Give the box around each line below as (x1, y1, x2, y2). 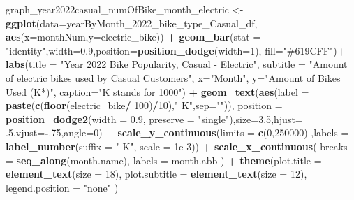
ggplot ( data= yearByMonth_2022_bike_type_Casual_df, (6, 15, 258, 30)
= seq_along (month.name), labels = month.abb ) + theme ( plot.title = (6, 152, 322, 167)
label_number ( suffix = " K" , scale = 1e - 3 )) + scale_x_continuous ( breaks (6, 138, 348, 153)
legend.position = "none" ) (6, 180, 119, 194)
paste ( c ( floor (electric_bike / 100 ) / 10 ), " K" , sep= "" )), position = (6, 98, 283, 113)
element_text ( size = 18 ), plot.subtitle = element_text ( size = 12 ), (6, 166, 307, 181)
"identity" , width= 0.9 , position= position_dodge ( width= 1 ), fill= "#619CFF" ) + (6, 43, 346, 57)
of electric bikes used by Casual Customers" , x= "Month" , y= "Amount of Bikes (6, 70, 341, 85)
